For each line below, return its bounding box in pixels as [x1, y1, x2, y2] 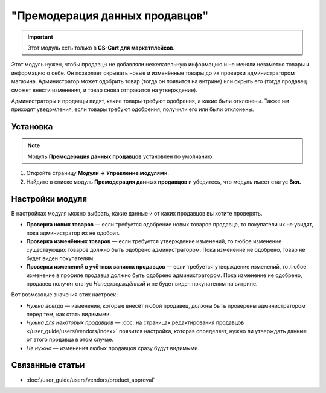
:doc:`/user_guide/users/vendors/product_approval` [26, 376, 155, 383]
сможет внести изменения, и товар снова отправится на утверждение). [11, 86, 197, 94]
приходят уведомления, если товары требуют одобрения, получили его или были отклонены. [11, 106, 254, 113]
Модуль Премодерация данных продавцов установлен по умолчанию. [27, 153, 214, 160]
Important [27, 33, 54, 40]
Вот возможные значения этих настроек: [11, 291, 118, 298]
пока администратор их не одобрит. [26, 229, 120, 237]
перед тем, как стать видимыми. [26, 311, 111, 318]
